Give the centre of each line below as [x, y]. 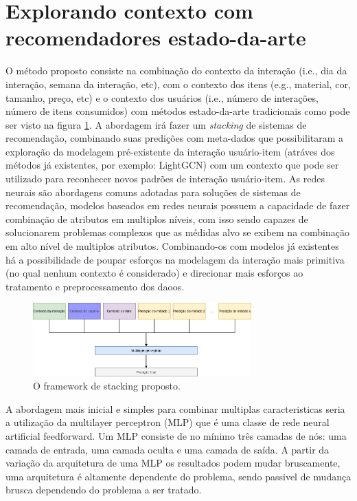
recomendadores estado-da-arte [156, 38]
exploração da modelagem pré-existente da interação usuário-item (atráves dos [170, 151]
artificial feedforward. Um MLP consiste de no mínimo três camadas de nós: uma [176, 436]
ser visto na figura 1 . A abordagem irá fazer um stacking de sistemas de [156, 124]
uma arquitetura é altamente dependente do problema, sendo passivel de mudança [178, 476]
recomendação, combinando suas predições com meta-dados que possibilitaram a [175, 138]
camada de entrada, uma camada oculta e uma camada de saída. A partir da [168, 449]
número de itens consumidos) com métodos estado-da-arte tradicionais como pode [178, 111]
